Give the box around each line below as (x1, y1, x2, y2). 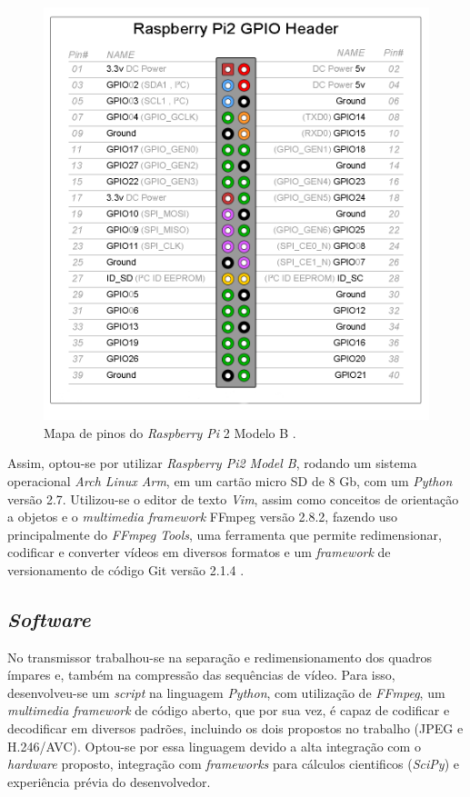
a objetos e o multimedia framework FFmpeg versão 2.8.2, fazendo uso (7, 507, 398, 526)
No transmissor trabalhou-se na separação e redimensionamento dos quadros (7, 647, 433, 666)
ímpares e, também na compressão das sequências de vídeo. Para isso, (7, 665, 395, 684)
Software (7, 604, 91, 633)
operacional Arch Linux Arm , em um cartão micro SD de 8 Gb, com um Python (7, 471, 453, 490)
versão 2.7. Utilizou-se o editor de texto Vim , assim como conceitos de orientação (7, 489, 459, 508)
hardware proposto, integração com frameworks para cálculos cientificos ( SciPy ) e (7, 754, 459, 773)
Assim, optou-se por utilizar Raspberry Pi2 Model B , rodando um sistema (7, 453, 417, 473)
